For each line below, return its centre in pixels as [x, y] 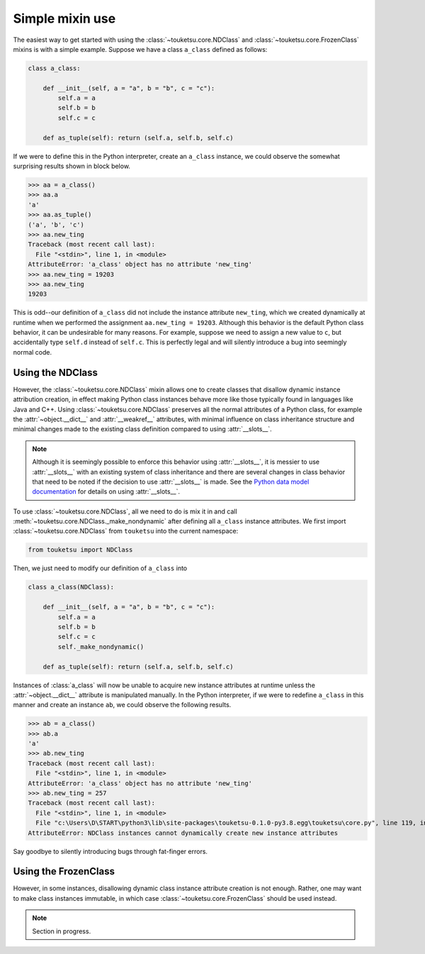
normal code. [33, 352]
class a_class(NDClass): [71, 587]
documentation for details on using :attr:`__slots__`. [106, 492]
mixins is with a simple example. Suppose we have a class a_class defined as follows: [140, 49]
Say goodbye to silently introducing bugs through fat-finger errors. [110, 851]
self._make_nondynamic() [101, 647]
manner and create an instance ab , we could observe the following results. [122, 705]
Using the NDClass [56, 372]
